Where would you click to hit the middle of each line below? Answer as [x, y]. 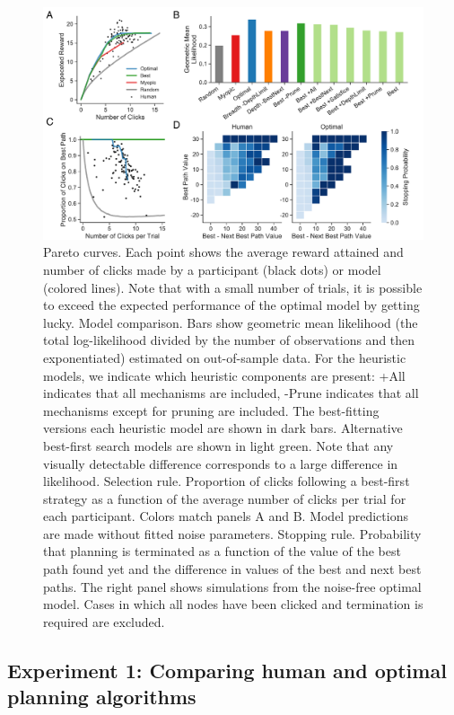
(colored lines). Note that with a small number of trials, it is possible [233, 287]
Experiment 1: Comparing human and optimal [227, 670]
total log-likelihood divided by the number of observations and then [229, 340]
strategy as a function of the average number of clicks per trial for [225, 498]
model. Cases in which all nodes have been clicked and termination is [233, 604]
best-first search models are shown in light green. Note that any [218, 445]
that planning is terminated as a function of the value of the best [222, 551]
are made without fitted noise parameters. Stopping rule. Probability [232, 533]
